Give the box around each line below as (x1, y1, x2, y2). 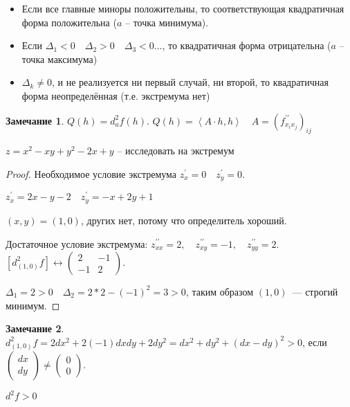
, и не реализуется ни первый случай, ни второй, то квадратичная (52, 75, 329, 89)
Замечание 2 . (6, 321, 64, 336)
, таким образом (185, 284, 254, 298)
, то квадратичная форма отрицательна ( (162, 38, 331, 53)
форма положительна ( (21, 15, 117, 29)
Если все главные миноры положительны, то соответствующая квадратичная (21, 1, 344, 15)
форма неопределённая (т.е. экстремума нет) (21, 88, 210, 102)
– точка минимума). (125, 15, 209, 29)
